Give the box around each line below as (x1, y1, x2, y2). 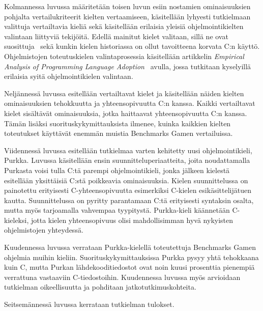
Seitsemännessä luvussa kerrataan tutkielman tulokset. (4, 299, 174, 309)
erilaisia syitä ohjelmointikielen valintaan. (4, 71, 133, 81)
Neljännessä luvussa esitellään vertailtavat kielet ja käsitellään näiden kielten (4, 88, 244, 98)
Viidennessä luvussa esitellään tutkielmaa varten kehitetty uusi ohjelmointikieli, (4, 145, 252, 155)
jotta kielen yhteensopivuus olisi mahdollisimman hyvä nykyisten (31, 214, 233, 225)
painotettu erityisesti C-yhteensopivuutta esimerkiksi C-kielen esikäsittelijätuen (4, 185, 251, 195)
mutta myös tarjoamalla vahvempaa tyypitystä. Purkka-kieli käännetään (4, 205, 230, 215)
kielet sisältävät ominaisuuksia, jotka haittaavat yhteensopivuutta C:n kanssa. (4, 107, 247, 118)
